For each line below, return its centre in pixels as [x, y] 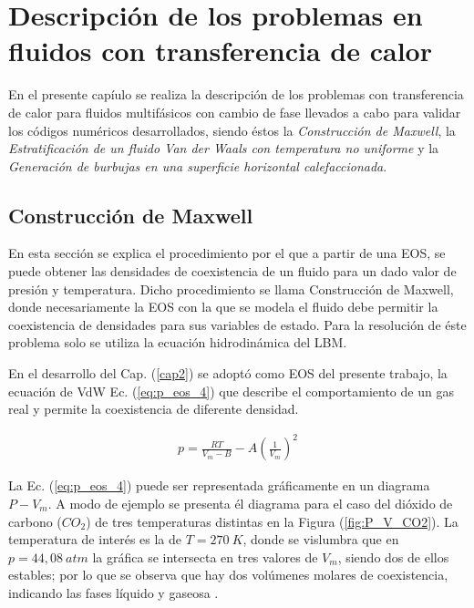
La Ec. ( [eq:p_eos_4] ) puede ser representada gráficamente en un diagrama [219, 485]
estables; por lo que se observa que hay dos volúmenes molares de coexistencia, [228, 575]
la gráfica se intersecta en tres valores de [205, 556]
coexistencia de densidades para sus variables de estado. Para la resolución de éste [237, 324]
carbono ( [35, 521]
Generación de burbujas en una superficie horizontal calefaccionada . [198, 165]
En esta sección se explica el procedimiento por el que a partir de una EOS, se [227, 253]
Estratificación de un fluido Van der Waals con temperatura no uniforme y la [224, 148]
